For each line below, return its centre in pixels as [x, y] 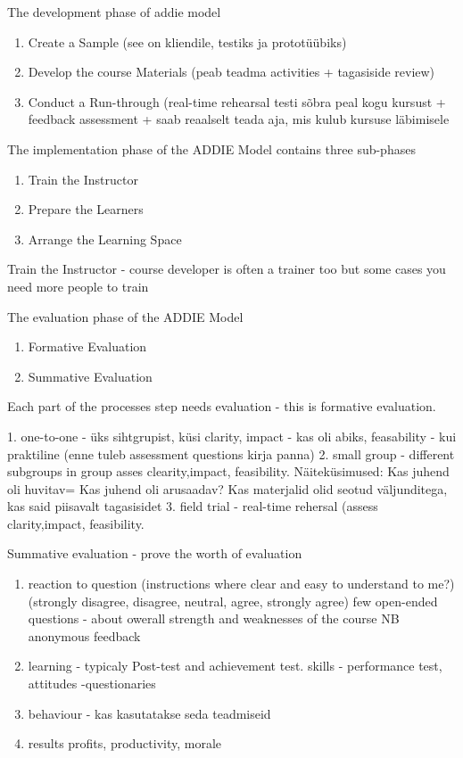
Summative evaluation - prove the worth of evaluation [155, 553]
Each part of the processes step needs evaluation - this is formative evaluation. [222, 406]
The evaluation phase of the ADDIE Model [125, 316]
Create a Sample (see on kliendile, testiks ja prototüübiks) [187, 41]
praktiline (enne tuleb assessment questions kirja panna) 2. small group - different [231, 453]
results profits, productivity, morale [125, 743]
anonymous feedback [84, 635]
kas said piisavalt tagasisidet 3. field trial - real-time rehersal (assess [193, 506]
